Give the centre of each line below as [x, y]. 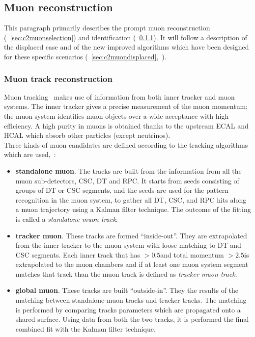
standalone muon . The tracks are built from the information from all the [128, 170]
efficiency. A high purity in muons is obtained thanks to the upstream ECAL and [126, 125]
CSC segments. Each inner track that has [78, 254]
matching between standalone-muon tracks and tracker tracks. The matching [131, 300]
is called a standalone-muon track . [67, 219]
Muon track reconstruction [58, 78]
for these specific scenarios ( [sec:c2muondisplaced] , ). [85, 56]
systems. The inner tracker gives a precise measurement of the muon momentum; [126, 106]
